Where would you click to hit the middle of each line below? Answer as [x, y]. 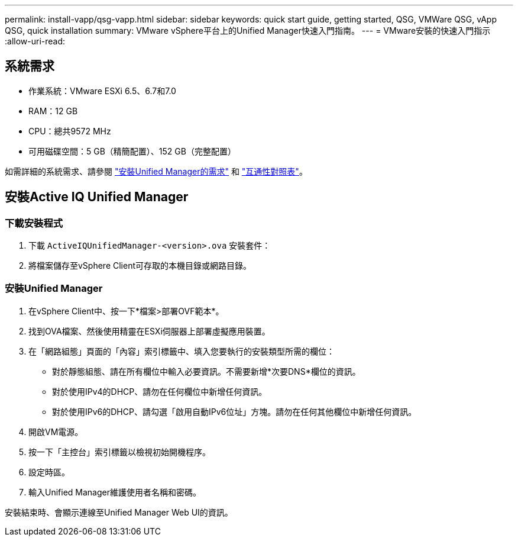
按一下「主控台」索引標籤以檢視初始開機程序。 [119, 452]
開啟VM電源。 [56, 431]
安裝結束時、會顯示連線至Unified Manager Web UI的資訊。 [119, 512]
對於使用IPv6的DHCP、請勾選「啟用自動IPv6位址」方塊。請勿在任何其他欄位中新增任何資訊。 [234, 411]
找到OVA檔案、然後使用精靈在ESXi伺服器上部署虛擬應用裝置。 [149, 331]
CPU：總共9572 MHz [70, 131]
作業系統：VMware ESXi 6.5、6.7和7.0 [102, 91]
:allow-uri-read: [35, 41]
